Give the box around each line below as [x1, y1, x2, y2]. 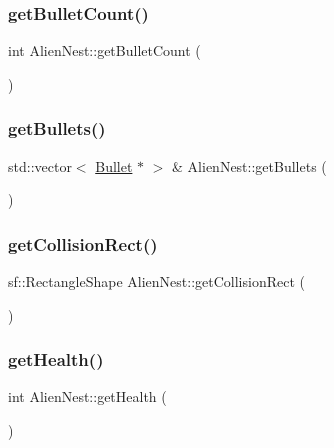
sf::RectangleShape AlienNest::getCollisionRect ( [8, 271, 305, 292]
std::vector [8, 155, 72, 176]
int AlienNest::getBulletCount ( [8, 40, 201, 61]
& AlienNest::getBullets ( [172, 155, 327, 176]
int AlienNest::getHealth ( [8, 386, 167, 407]
